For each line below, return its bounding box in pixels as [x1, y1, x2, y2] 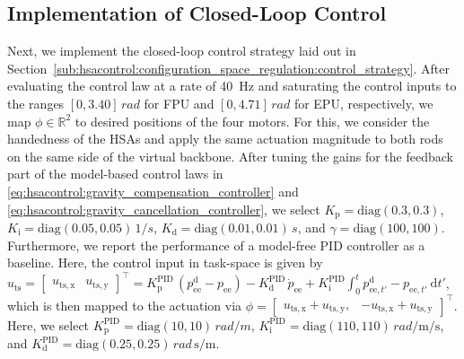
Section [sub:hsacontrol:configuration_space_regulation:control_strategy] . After [7, 58, 450, 77]
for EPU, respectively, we [293, 93, 433, 112]
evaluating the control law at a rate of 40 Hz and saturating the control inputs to [7, 76, 457, 95]
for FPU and [144, 93, 214, 112]
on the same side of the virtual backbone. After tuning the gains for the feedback [7, 146, 453, 165]
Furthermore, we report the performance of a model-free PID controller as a [7, 235, 425, 254]
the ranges [7, 93, 65, 112]
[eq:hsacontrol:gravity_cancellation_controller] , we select [7, 199, 320, 218]
